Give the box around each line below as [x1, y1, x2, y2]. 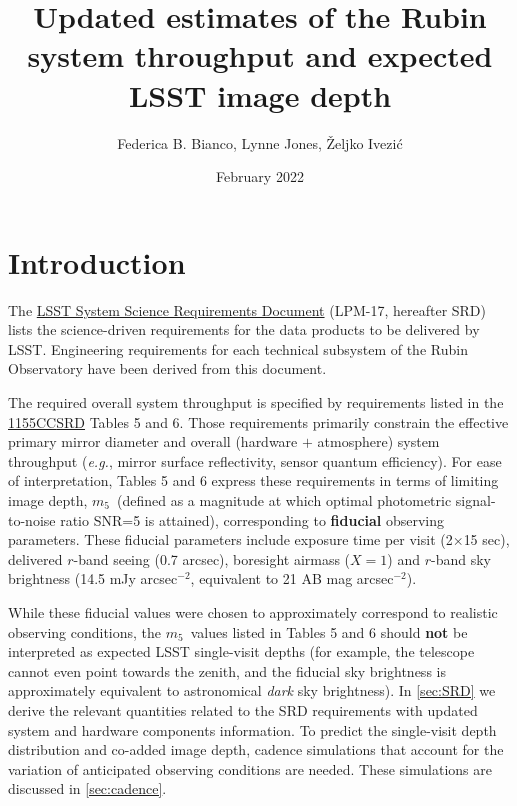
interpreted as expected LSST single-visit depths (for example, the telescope [8, 641, 475, 662]
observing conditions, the [8, 621, 162, 642]
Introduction [8, 241, 186, 282]
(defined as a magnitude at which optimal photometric [116, 489, 452, 510]
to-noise [8, 509, 56, 530]
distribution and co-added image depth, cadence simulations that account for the [8, 739, 504, 760]
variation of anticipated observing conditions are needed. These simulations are [8, 758, 492, 779]
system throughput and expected [27, 35, 493, 76]
